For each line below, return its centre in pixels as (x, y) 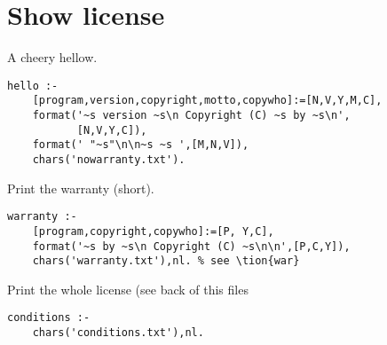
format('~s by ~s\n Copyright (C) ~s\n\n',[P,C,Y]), (191, 246)
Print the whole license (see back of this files (128, 289)
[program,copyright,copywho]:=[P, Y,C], (153, 231)
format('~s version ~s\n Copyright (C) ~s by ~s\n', (191, 116)
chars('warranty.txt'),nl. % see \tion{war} (166, 261)
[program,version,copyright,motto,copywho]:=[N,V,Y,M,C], (207, 101)
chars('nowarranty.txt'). (109, 160)
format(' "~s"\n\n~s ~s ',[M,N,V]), (141, 145)
